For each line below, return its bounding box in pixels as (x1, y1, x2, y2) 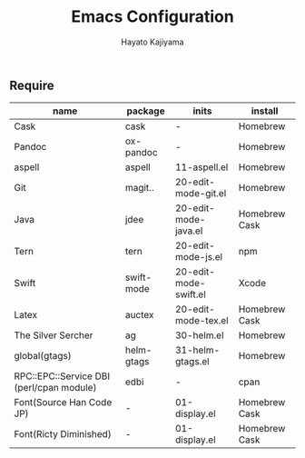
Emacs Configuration (71, 6, 234, 27)
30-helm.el (175, 329, 224, 342)
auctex (124, 309, 154, 322)
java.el (175, 224, 203, 237)
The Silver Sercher (14, 329, 93, 342)
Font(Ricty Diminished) (14, 428, 112, 441)
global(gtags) (14, 350, 72, 363)
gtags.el (175, 355, 211, 368)
